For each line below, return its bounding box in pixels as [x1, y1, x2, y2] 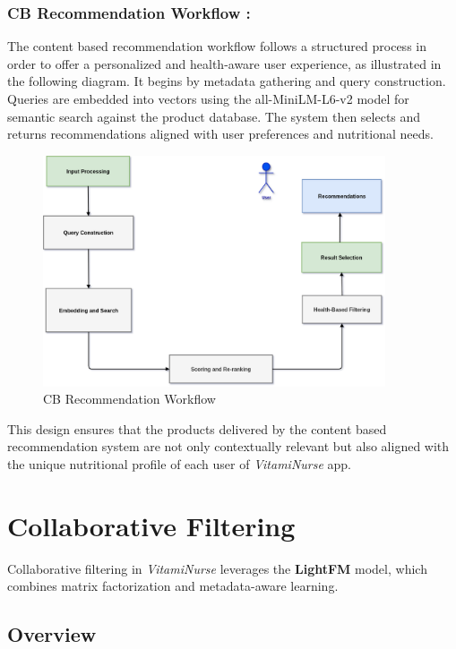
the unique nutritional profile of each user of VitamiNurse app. [7, 455, 352, 474]
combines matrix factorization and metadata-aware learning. [7, 576, 339, 595]
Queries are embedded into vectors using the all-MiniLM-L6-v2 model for [7, 90, 409, 107]
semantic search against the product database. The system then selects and [7, 107, 421, 125]
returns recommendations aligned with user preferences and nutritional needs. [7, 124, 434, 143]
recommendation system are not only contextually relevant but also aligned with [7, 437, 450, 456]
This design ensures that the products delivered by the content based [7, 419, 387, 438]
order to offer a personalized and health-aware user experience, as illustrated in [7, 54, 442, 73]
